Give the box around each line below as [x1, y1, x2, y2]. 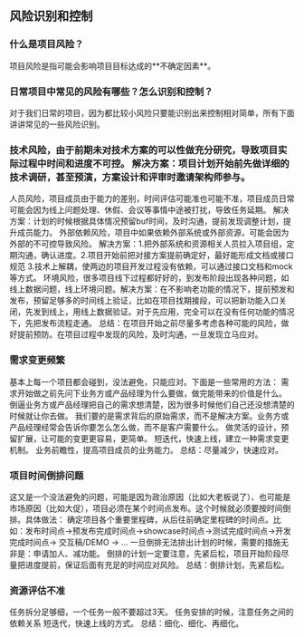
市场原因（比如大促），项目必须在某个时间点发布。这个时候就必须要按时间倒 [9, 502, 291, 514]
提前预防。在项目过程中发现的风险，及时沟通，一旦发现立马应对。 [16, 329, 263, 340]
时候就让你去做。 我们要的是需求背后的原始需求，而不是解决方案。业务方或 [9, 410, 290, 421]
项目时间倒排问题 [9, 469, 84, 482]
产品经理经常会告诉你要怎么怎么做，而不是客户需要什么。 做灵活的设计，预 [9, 421, 290, 432]
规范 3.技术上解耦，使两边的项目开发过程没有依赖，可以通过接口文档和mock [9, 261, 293, 272]
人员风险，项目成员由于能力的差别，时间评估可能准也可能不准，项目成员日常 [9, 193, 295, 204]
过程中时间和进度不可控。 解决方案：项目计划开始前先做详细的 [18, 157, 290, 169]
